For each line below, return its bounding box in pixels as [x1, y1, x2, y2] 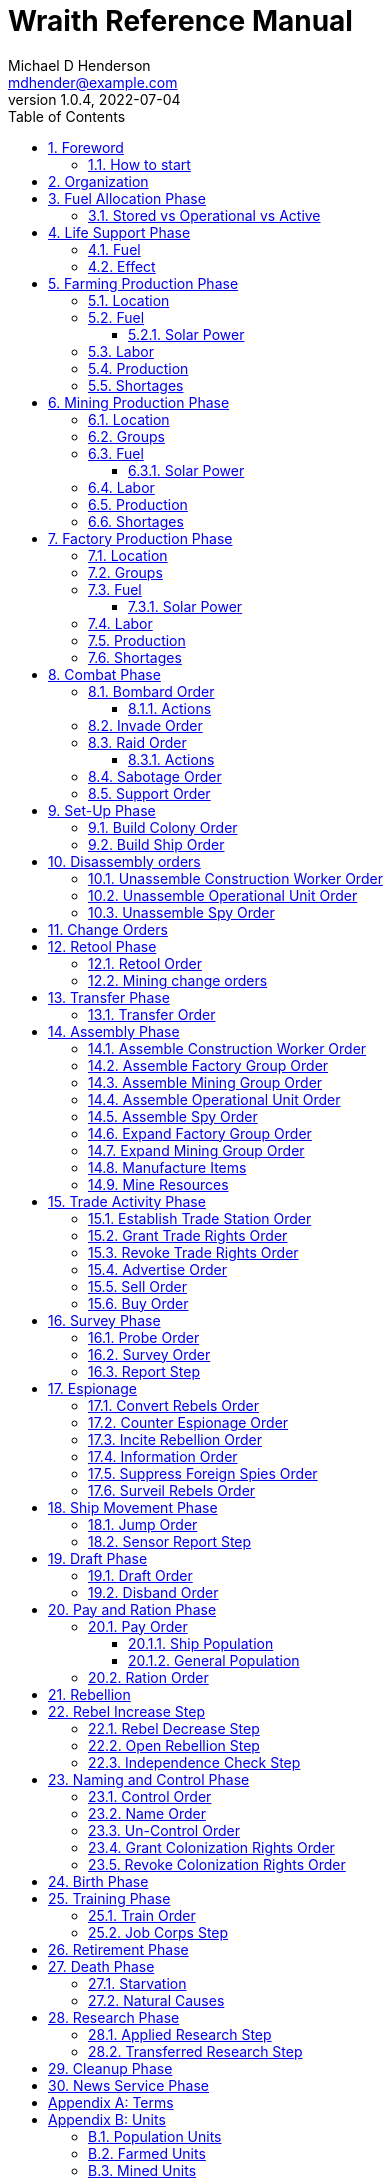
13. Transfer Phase [48, 988, 170, 1006]
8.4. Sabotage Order [88, 767, 222, 785]
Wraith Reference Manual [8, 4, 353, 38]
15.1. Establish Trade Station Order [88, 1209, 312, 1227]
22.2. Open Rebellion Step [88, 1736, 260, 1754]
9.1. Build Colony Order [88, 818, 238, 836]
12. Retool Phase [48, 937, 157, 955]
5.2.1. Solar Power [128, 325, 245, 343]
